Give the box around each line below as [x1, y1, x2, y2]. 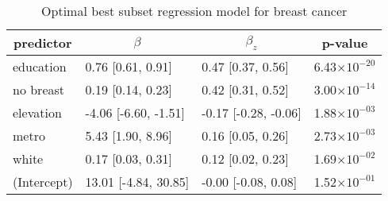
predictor [13, 33, 72, 52]
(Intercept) [13, 172, 73, 191]
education [13, 57, 67, 75]
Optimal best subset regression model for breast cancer [41, 2, 348, 20]
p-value [321, 33, 368, 52]
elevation [13, 103, 62, 122]
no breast [13, 80, 65, 99]
